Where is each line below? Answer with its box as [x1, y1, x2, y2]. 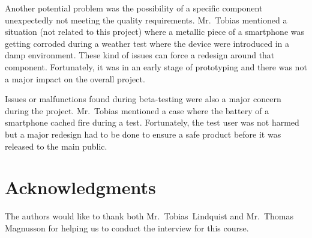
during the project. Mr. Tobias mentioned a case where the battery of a [5, 104, 269, 117]
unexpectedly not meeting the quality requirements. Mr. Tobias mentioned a [5, 13, 287, 26]
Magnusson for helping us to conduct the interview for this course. [5, 221, 249, 234]
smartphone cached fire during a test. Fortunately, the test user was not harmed [5, 116, 299, 129]
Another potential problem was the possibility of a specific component [5, 2, 263, 14]
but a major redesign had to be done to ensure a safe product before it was [5, 127, 281, 140]
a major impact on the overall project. [5, 72, 145, 85]
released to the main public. [5, 139, 107, 152]
